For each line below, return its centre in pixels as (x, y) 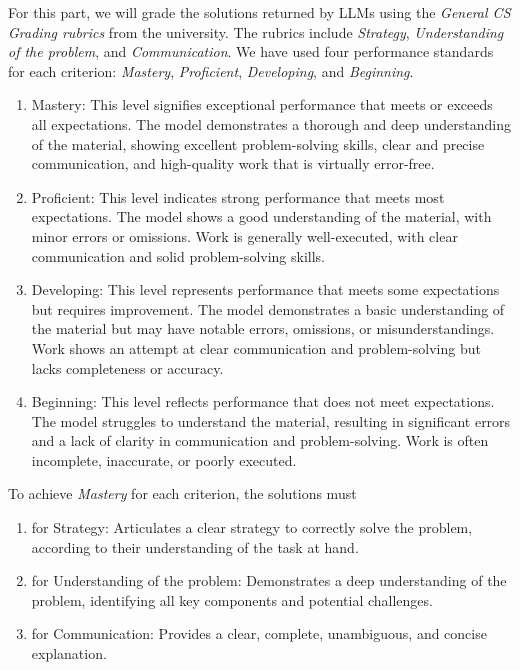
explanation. (69, 653)
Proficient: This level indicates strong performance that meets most (238, 196)
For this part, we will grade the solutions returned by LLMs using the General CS (259, 12)
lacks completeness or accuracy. (127, 367)
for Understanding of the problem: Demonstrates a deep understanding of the (269, 580)
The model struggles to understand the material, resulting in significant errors (271, 420)
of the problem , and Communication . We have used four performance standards (251, 51)
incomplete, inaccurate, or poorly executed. (164, 459)
